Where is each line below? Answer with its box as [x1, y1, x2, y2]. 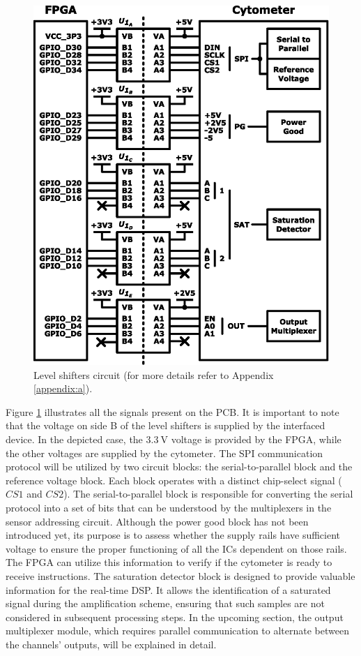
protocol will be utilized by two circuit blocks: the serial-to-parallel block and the [6, 459, 353, 474]
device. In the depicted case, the [6, 432, 143, 446]
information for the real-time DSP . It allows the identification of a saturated [6, 582, 331, 597]
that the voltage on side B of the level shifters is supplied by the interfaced [6, 418, 325, 433]
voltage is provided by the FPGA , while [171, 432, 341, 446]
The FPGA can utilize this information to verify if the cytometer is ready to [6, 555, 332, 569]
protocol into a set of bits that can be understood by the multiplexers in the [6, 500, 332, 514]
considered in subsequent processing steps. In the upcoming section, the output [6, 609, 344, 624]
